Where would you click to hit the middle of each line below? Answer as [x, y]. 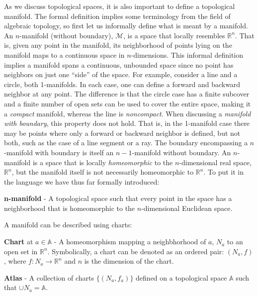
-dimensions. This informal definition [187, 54]
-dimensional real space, [215, 162]
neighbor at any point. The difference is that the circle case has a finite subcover [127, 94]
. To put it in [223, 172]
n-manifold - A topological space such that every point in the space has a [118, 198]
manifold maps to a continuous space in [64, 54]
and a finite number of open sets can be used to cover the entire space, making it [128, 103]
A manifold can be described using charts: [68, 225]
